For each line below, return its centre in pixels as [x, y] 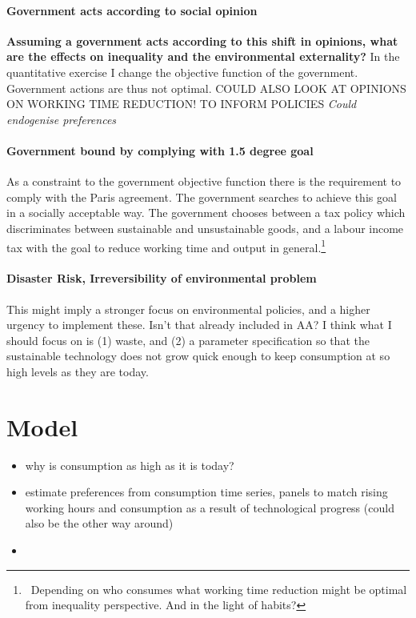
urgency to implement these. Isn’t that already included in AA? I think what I [199, 325]
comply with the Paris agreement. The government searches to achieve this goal [202, 197]
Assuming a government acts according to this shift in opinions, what [202, 40]
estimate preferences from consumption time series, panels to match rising [206, 492]
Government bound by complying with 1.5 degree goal [160, 150]
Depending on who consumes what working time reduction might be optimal [219, 589]
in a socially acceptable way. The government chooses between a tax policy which [206, 213]
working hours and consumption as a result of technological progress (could [210, 507]
